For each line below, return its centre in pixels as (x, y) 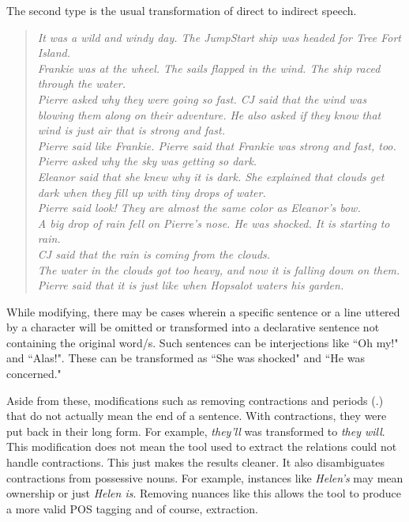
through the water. (82, 83)
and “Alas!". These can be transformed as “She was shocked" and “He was (186, 358)
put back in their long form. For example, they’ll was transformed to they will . (196, 431)
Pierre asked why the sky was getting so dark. (147, 161)
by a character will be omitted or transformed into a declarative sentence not (193, 327)
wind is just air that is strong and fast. (131, 130)
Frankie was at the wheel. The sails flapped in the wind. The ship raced (209, 68)
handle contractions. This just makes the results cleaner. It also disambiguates (196, 462)
